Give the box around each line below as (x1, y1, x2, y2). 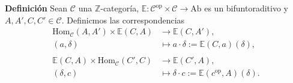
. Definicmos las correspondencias (61, 13, 185, 26)
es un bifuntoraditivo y (204, 2, 288, 14)
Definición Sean (5, 2, 68, 14)
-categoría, (100, 2, 139, 14)
